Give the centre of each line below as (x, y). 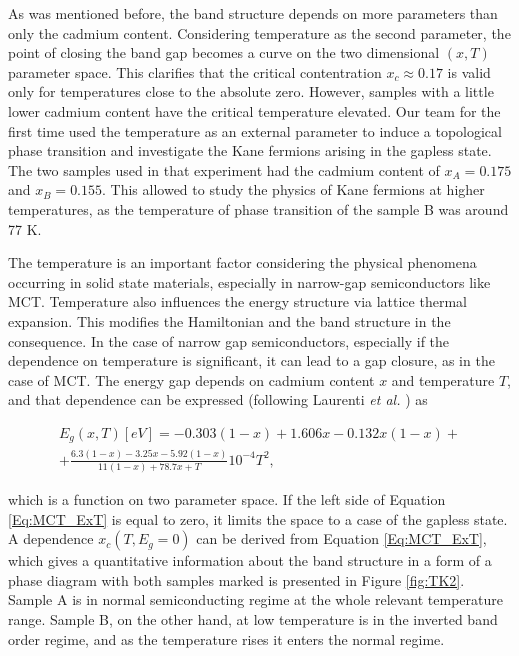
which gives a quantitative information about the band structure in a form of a (250, 560)
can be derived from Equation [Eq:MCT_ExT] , (341, 538)
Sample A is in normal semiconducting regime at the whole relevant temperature (255, 599)
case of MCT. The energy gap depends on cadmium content (191, 379)
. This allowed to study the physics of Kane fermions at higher (293, 189)
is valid (469, 71)
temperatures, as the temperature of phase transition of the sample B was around (258, 208)
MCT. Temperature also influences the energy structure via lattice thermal (237, 301)
